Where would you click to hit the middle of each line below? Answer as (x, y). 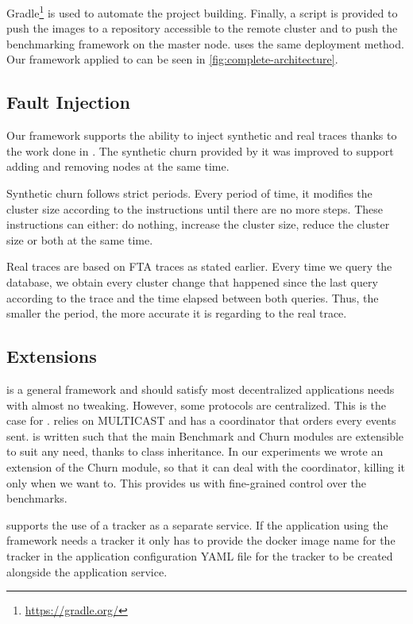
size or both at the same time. (80, 239)
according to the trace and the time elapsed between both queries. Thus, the (193, 297)
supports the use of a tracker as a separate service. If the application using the (197, 524)
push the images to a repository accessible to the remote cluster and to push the (202, 28)
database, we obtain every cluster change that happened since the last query (192, 281)
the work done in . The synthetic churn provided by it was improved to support (200, 150)
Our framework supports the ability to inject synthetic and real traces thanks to (202, 135)
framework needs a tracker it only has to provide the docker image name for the (201, 540)
